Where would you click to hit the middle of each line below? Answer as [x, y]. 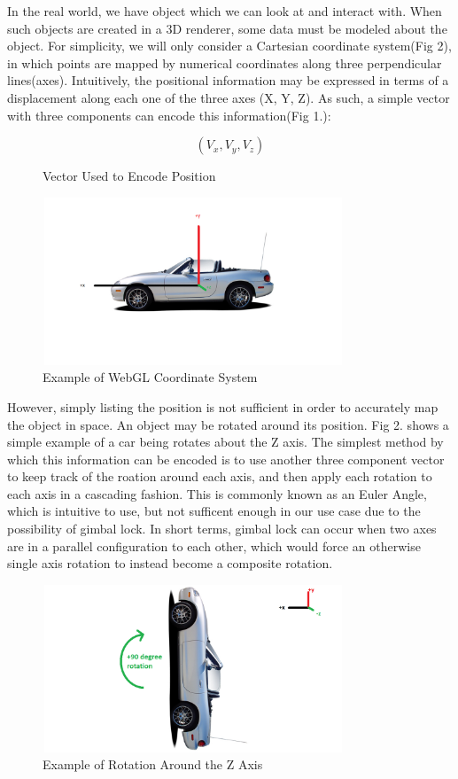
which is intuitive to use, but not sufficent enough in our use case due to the [214, 511]
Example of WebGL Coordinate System [150, 377]
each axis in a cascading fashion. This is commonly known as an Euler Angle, [217, 493]
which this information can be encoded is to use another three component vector [226, 459]
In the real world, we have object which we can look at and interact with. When [225, 11]
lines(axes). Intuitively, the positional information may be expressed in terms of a [228, 80]
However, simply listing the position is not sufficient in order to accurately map [223, 406]
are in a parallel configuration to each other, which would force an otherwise [214, 545]
